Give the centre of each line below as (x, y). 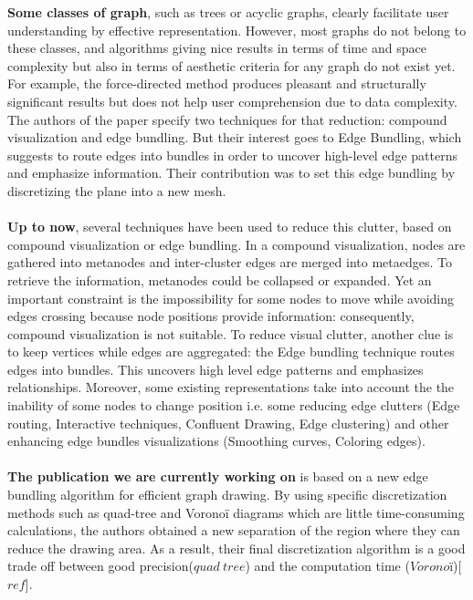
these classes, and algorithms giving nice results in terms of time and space (217, 48)
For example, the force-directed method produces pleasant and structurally (217, 83)
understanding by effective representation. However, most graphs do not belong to (237, 30)
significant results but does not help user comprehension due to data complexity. (232, 101)
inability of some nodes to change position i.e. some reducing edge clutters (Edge (234, 405)
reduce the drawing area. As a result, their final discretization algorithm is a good (236, 548)
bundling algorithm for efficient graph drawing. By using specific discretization (227, 495)
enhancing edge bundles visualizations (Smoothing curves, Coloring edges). (216, 441)
